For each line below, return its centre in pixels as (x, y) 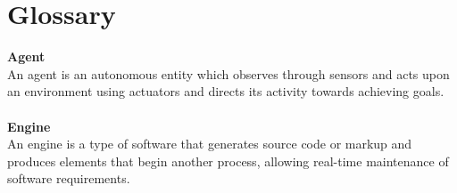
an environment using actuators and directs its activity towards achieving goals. (226, 91)
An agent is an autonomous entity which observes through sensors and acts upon (228, 73)
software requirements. (69, 178)
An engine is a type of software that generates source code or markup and (210, 144)
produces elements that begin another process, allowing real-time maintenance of (228, 161)
